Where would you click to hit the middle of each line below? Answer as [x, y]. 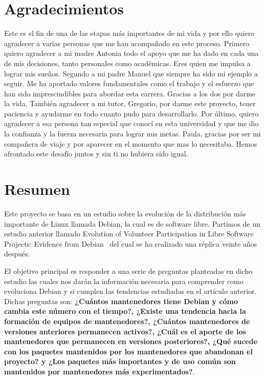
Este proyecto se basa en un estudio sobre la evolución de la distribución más [125, 213]
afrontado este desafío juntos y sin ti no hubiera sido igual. [96, 154]
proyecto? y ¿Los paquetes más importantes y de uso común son [120, 361]
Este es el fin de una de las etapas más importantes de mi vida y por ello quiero [129, 33]
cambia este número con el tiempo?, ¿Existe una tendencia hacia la [125, 311]
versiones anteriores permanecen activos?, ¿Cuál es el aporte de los [125, 331]
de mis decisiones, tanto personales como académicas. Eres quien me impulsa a [127, 63]
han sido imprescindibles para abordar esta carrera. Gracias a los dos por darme [130, 93]
